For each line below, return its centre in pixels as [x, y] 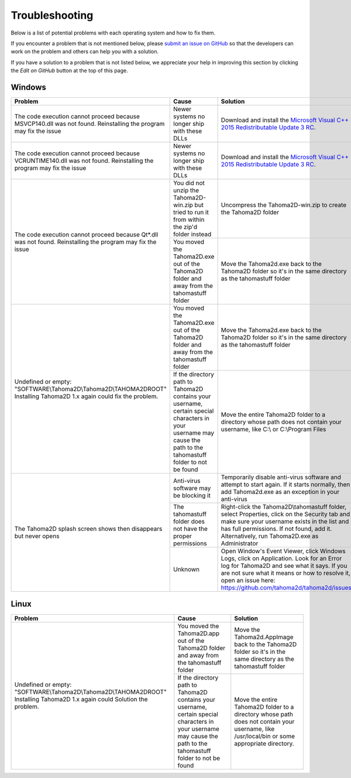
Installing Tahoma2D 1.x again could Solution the [81, 700]
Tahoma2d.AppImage [264, 637]
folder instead [192, 234]
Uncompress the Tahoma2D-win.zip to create [284, 205]
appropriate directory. [264, 743]
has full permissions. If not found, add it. [276, 529]
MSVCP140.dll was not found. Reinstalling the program [90, 124]
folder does [189, 522]
